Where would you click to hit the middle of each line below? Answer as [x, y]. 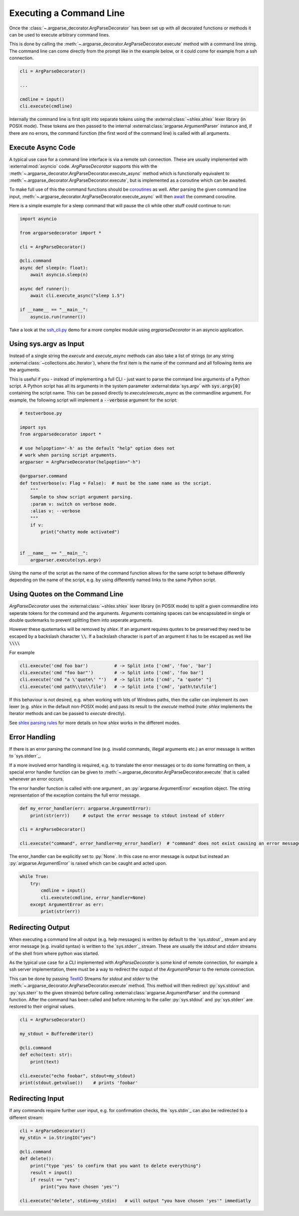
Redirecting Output [39, 927]
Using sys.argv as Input [47, 344]
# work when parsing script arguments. [68, 455]
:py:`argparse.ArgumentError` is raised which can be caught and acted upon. [88, 863]
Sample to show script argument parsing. [81, 497]
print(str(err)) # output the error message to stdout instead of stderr [128, 815]
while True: [34, 877]
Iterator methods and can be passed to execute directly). [68, 714]
